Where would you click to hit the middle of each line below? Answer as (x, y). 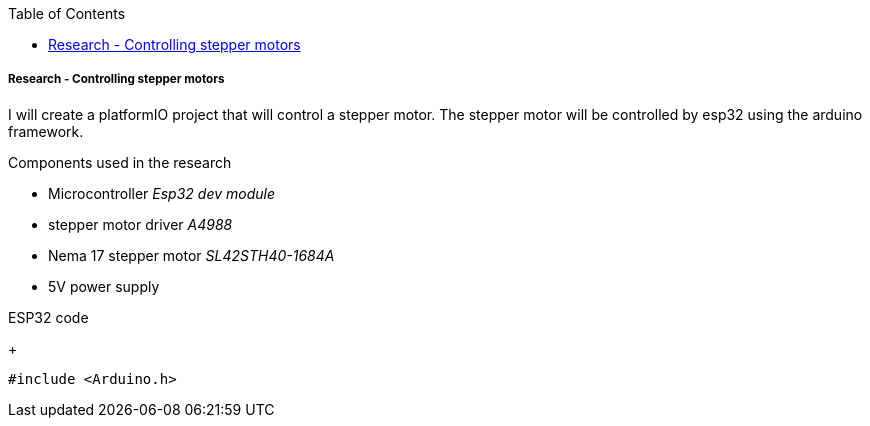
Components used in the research (120, 162)
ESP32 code (48, 317)
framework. (46, 131)
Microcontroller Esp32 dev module (161, 193)
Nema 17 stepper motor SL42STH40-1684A (191, 255)
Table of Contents (67, 13)
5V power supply (104, 286)
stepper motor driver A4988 (140, 224)
